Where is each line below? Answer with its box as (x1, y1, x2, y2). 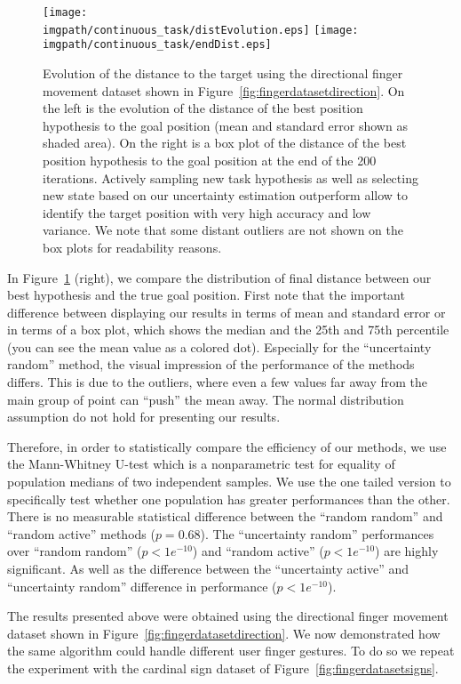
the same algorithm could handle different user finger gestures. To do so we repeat (7, 641, 455, 660)
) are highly (375, 542, 439, 560)
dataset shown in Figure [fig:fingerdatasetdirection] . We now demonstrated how (7, 624, 441, 642)
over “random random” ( (7, 542, 142, 560)
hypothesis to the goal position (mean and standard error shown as (43, 116, 408, 134)
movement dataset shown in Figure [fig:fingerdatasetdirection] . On (43, 81, 405, 100)
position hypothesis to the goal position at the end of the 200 (43, 150, 377, 169)
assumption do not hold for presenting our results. (7, 407, 281, 426)
